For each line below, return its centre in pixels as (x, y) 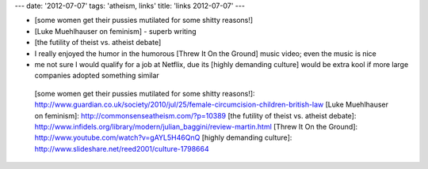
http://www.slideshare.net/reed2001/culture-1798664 (122, 148)
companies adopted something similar (97, 76)
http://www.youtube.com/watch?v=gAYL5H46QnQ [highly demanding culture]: (163, 137)
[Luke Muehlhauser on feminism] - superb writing (116, 31)
